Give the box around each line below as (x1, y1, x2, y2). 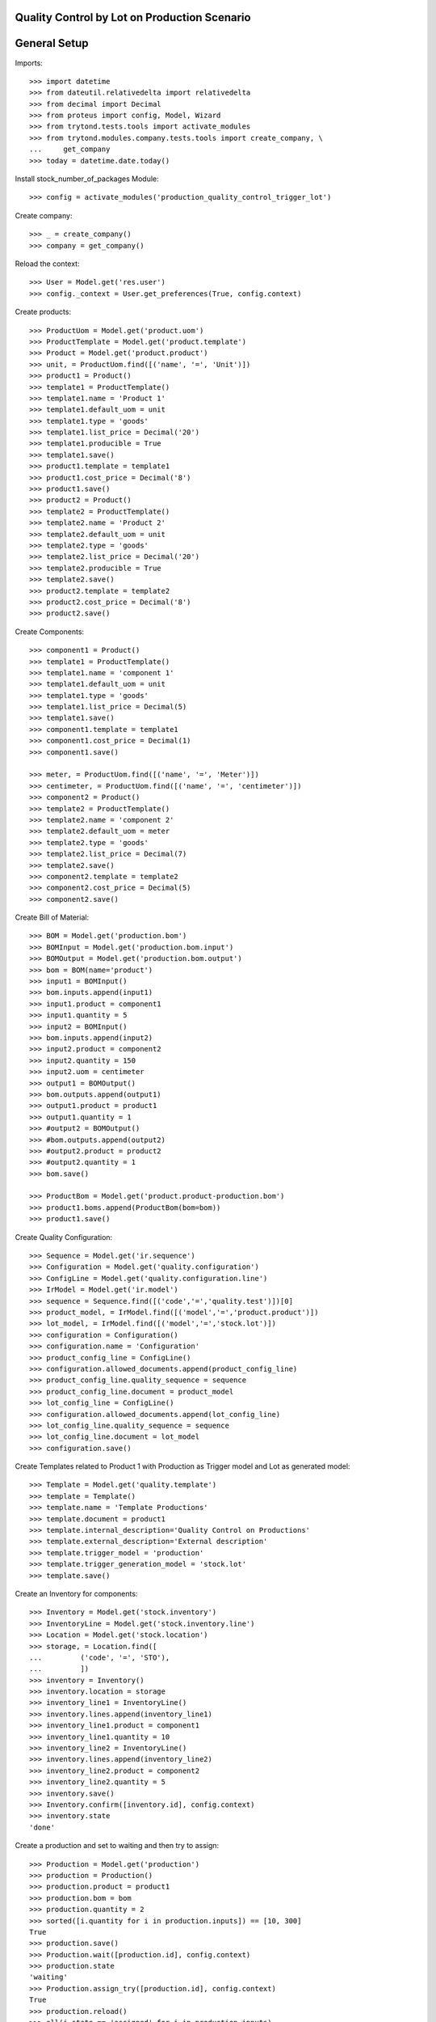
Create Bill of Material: (15, 912, 89, 922)
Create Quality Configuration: (15, 1232, 113, 1242)
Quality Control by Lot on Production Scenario (15, 11, 251, 24)
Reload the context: (15, 259, 80, 269)
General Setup (15, 36, 89, 50)
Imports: (15, 57, 44, 68)
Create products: (15, 307, 72, 317)
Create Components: (15, 627, 85, 637)
